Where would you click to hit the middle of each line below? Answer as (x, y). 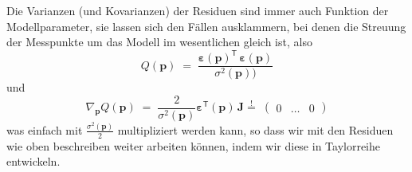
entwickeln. (33, 161)
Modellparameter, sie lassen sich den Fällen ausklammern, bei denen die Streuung (206, 26)
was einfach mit (45, 129)
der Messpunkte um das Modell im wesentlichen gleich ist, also (159, 42)
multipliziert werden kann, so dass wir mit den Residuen (255, 129)
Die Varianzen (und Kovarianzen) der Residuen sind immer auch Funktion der (198, 10)
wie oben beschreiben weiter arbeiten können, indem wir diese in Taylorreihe (193, 145)
